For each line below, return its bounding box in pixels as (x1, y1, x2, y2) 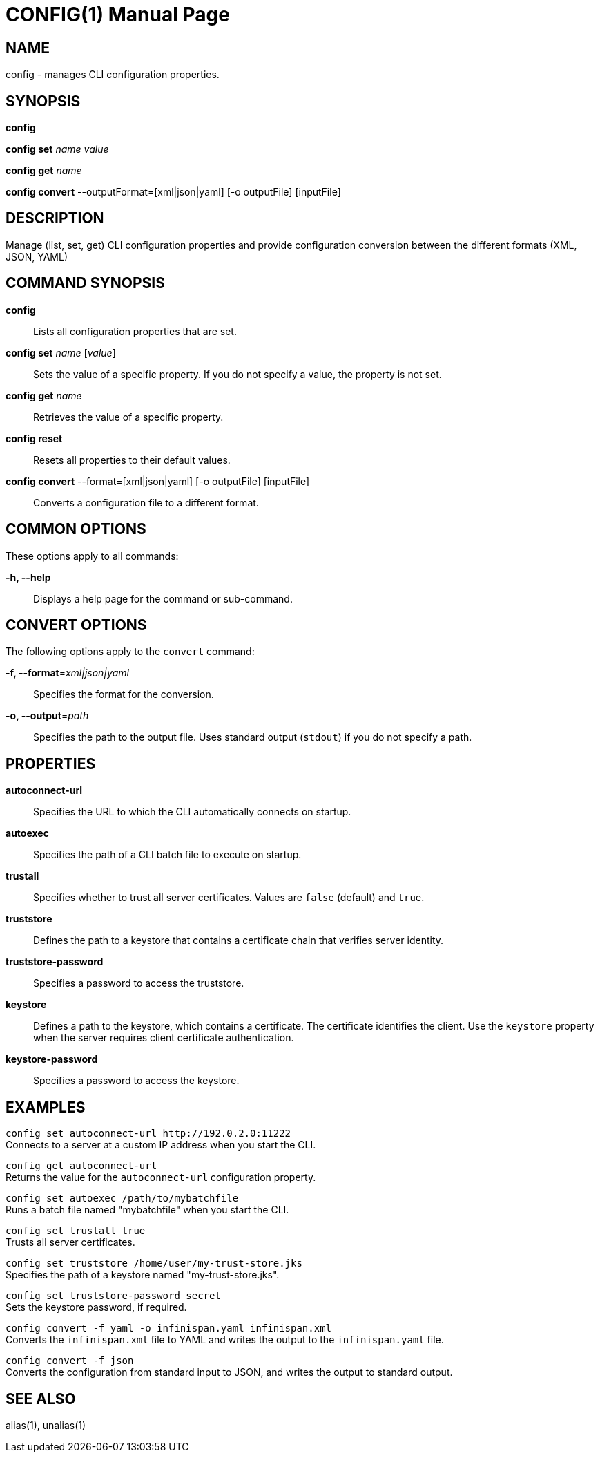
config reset (6, 432, 63, 444)
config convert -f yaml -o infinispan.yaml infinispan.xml (6, 1323, 332, 1334)
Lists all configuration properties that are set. (33, 325, 237, 337)
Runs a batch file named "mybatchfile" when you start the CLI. (6, 1204, 289, 1216)
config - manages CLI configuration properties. (6, 68, 220, 81)
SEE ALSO (6, 1390, 76, 1408)
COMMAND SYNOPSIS (6, 274, 165, 292)
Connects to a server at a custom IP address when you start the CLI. (6, 1139, 316, 1151)
